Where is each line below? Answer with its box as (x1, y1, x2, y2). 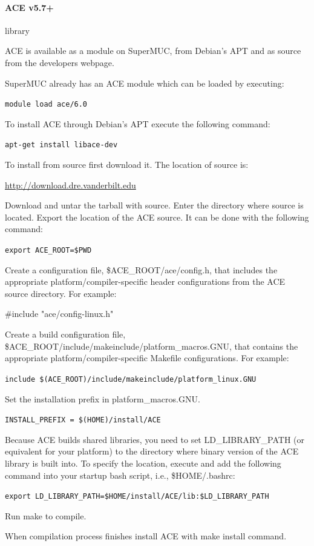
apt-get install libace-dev (5, 141, 118, 150)
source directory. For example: (5, 287, 117, 299)
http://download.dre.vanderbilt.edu (5, 178, 136, 191)
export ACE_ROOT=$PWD (5, 246, 92, 255)
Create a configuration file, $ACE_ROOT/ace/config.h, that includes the (5, 263, 278, 276)
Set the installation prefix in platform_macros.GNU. (5, 392, 200, 405)
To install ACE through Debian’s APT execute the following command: (5, 117, 270, 130)
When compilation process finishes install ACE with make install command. (5, 530, 287, 542)
